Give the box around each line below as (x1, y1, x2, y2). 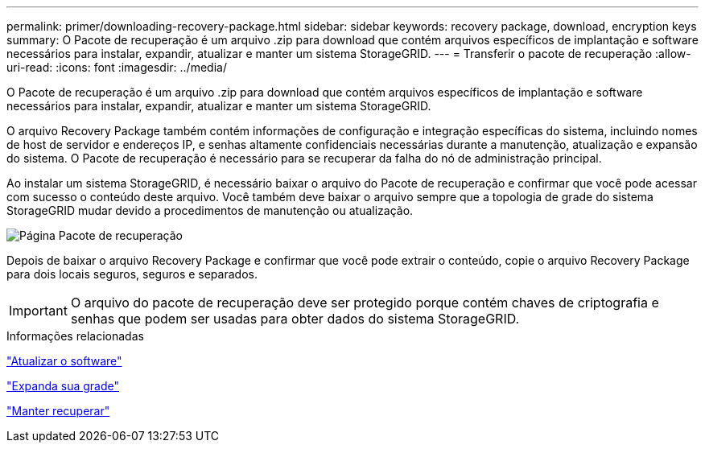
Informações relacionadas (6, 329, 144, 343)
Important (9, 303, 68, 319)
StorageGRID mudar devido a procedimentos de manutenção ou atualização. (6, 204, 414, 217)
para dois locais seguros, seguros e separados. (6, 267, 258, 281)
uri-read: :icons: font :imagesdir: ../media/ (6, 60, 227, 74)
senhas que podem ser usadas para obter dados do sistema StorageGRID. (70, 311, 520, 327)
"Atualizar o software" (6, 354, 122, 368)
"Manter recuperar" (6, 404, 110, 418)
